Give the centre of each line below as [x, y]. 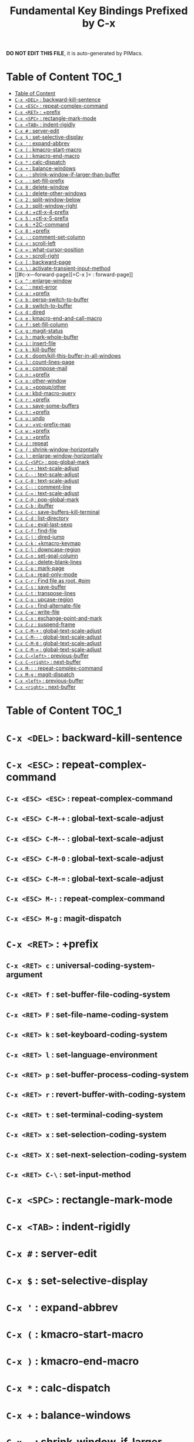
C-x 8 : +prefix [32, 231]
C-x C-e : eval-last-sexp [44, 525]
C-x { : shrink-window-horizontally [57, 450]
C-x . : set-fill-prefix [39, 181]
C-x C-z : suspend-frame [45, 625]
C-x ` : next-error [36, 287]
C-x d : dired [30, 312]
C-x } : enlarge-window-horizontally [58, 456]
